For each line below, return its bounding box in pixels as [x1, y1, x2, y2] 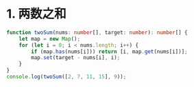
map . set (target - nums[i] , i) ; [31, 54, 121, 61]
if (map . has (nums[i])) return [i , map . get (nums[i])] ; [31, 48, 188, 55]
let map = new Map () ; [19, 35, 80, 42]
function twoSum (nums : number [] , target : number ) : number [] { [6, 29, 188, 36]
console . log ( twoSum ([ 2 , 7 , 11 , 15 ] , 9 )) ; [6, 73, 127, 80]
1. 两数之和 [6, 6, 66, 22]
